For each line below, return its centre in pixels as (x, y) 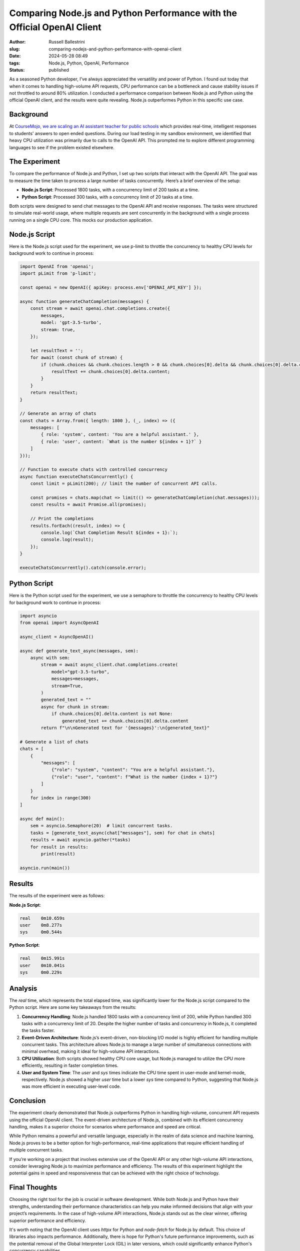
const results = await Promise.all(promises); (88, 505)
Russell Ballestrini (67, 42)
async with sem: (50, 658)
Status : (17, 70)
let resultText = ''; (57, 351)
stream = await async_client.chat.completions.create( (109, 665)
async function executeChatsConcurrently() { (76, 476)
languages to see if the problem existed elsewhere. (62, 147)
